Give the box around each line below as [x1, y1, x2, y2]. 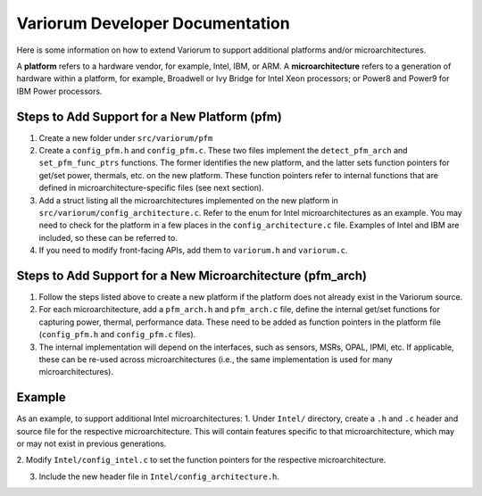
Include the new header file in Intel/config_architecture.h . [38, 471, 280, 482]
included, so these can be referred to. [38, 232, 178, 243]
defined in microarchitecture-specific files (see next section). [38, 183, 264, 194]
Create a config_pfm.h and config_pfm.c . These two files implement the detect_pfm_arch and [38, 145, 408, 156]
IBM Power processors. [16, 86, 103, 96]
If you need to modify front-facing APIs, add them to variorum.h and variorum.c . [38, 245, 348, 256]
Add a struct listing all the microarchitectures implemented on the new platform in [38, 194, 339, 205]
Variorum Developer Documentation [16, 13, 290, 33]
